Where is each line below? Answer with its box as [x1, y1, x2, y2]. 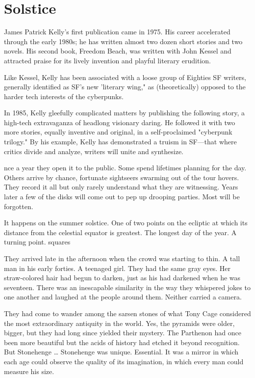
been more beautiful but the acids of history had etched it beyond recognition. [4, 337, 240, 347]
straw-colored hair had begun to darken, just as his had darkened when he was [4, 272, 241, 283]
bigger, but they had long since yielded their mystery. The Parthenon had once [4, 327, 241, 338]
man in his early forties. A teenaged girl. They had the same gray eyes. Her [4, 263, 231, 273]
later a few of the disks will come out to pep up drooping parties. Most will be [4, 191, 240, 202]
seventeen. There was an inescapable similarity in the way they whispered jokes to [4, 282, 251, 292]
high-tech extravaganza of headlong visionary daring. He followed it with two [4, 117, 235, 127]
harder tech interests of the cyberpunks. [4, 91, 124, 101]
